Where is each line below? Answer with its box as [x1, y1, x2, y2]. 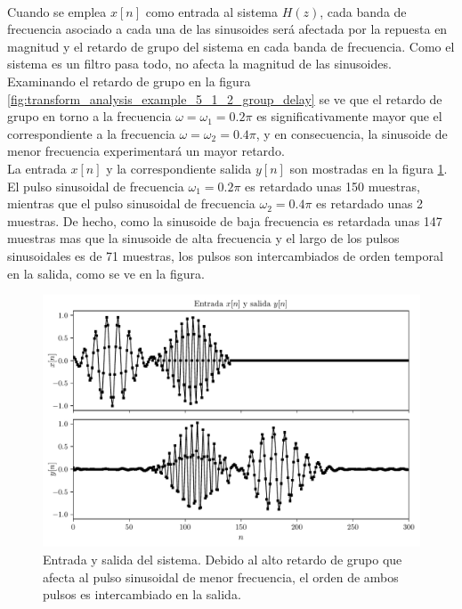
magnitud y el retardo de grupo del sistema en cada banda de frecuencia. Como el [7, 37, 455, 55]
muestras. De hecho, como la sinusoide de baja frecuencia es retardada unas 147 [7, 211, 442, 230]
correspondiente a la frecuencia [7, 124, 175, 142]
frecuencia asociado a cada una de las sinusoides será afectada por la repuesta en [7, 20, 448, 38]
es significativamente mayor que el [256, 107, 442, 126]
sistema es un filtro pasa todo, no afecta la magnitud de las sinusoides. [7, 54, 392, 73]
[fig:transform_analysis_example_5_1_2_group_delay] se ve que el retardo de [7, 89, 442, 108]
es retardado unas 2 [316, 194, 424, 213]
